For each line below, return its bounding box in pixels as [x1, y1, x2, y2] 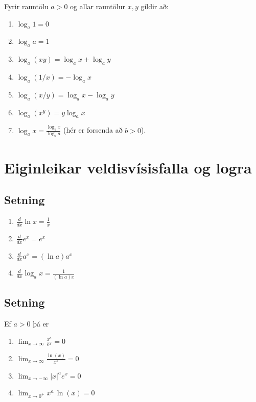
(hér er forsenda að [63, 124, 123, 135]
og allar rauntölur [70, 1, 125, 11]
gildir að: [141, 1, 169, 11]
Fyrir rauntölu [4, 1, 49, 11]
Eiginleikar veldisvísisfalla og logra [4, 157, 252, 178]
